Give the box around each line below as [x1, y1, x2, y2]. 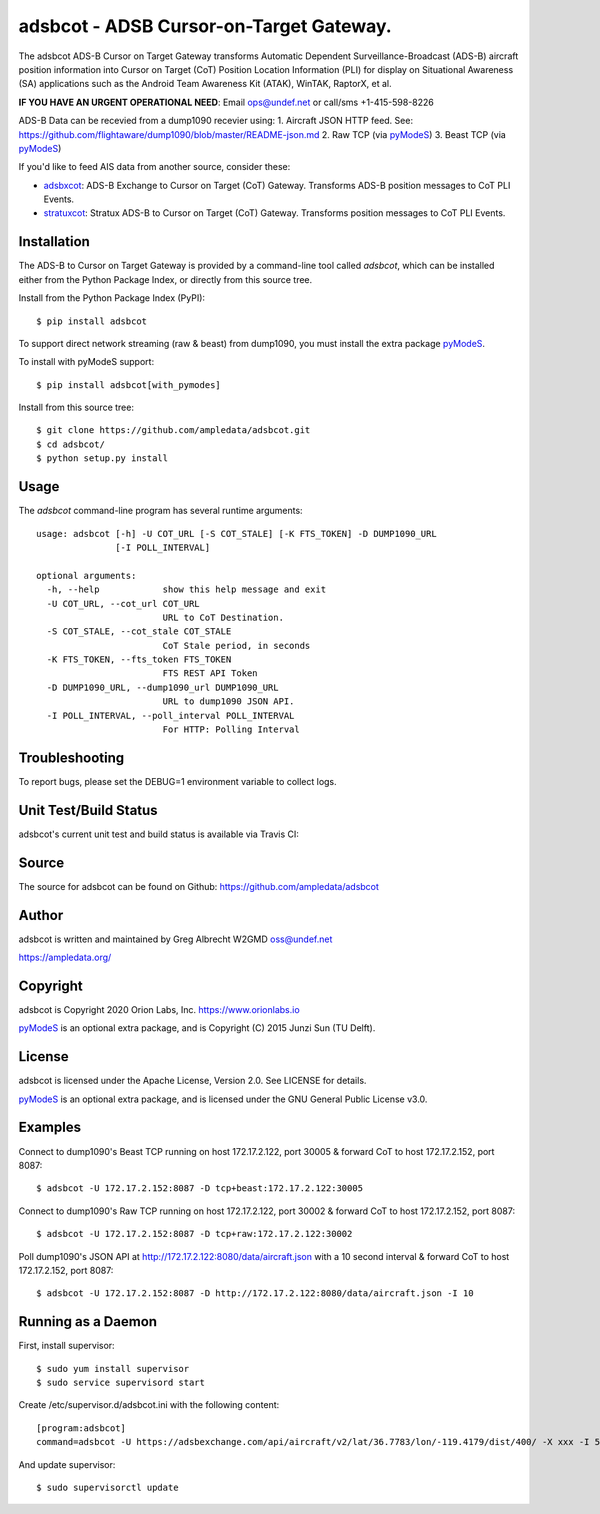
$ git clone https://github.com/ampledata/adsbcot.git [36, 425, 311, 436]
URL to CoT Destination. [162, 611, 285, 623]
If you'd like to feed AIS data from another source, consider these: [18, 161, 291, 173]
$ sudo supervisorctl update [36, 1481, 179, 1493]
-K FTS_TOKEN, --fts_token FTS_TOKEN [46, 654, 232, 665]
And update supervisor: [18, 1458, 116, 1470]
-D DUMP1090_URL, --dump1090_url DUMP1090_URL [46, 681, 279, 693]
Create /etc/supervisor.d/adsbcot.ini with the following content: [18, 1399, 280, 1411]
